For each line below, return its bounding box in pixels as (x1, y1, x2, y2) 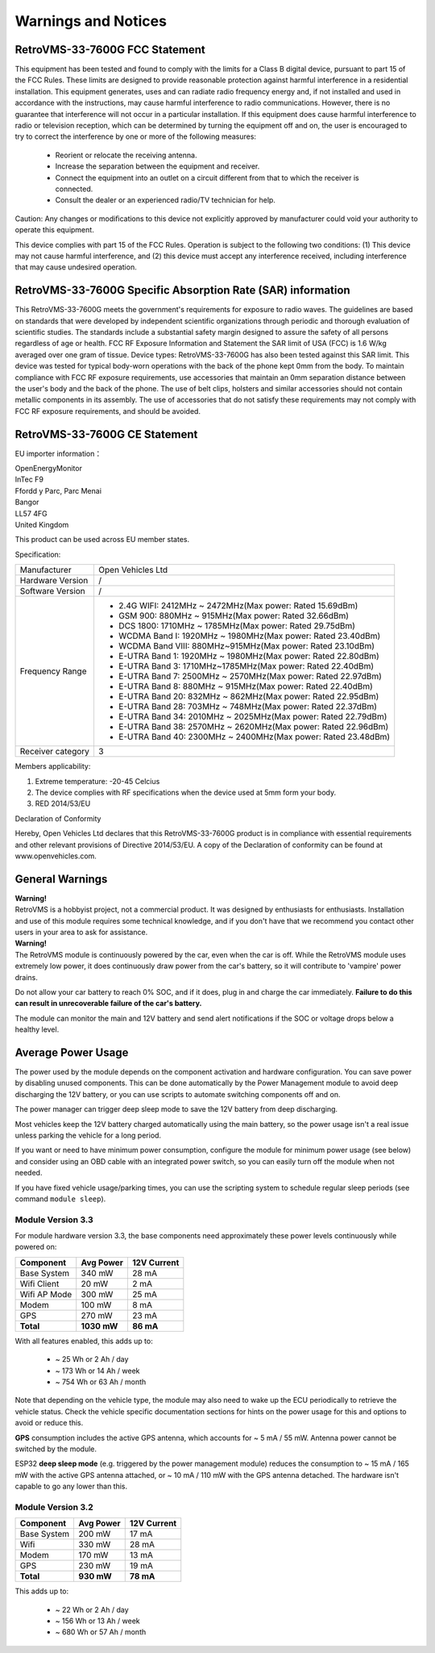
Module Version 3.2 (14, 1501, 94, 1513)
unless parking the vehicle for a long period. (14, 1130, 161, 1140)
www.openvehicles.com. (14, 851, 97, 861)
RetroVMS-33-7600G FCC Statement (14, 43, 205, 56)
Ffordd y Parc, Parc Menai (14, 486, 102, 495)
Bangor (14, 497, 39, 507)
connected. (55, 184, 93, 194)
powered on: (14, 1242, 57, 1252)
